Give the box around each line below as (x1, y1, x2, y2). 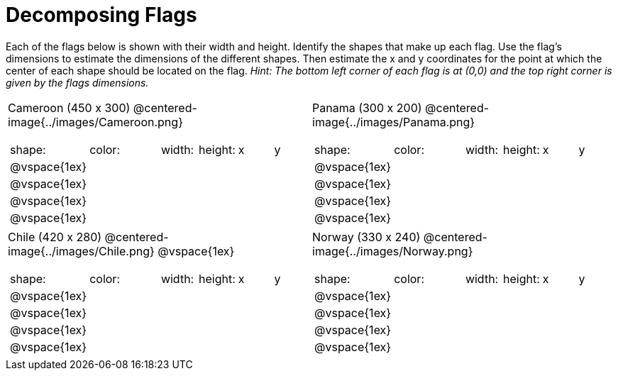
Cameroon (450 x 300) (8, 100, 131, 115)
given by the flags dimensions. (6, 76, 149, 89)
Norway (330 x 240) (312, 229, 421, 244)
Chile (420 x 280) (8, 229, 102, 244)
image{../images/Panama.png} (312, 114, 475, 129)
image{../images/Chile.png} (8, 243, 155, 258)
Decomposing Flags (6, 3, 197, 27)
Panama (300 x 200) (312, 100, 422, 115)
